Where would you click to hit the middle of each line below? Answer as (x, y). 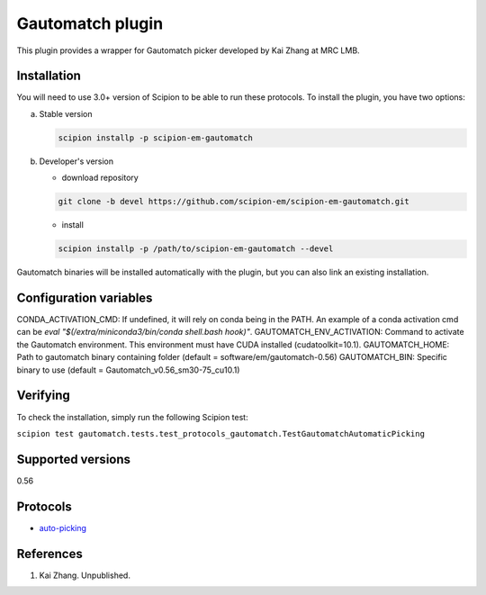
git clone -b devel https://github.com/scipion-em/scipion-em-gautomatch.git (234, 202)
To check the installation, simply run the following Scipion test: (132, 417)
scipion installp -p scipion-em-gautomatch (156, 138)
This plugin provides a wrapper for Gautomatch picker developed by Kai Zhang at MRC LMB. (188, 50)
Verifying (44, 396)
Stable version (66, 113)
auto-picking (63, 527)
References (49, 554)
